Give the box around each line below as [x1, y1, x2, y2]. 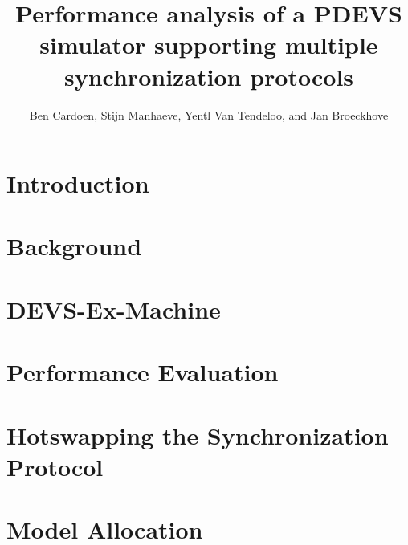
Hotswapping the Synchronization [6, 418, 389, 451]
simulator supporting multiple [39, 28, 378, 61]
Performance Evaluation [6, 356, 279, 388]
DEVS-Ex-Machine [6, 292, 221, 325]
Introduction [6, 167, 149, 200]
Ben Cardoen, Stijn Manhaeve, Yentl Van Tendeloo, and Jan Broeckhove [29, 106, 389, 123]
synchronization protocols [63, 59, 354, 92]
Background [6, 230, 142, 262]
